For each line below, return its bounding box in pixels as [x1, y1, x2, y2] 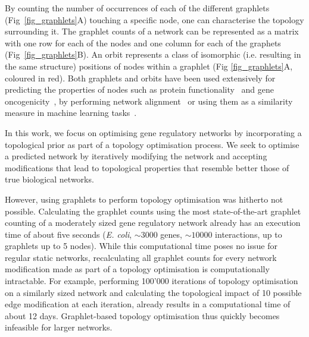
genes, [160, 228, 182, 240]
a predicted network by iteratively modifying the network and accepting [5, 150, 267, 162]
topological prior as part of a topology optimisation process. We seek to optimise [5, 138, 299, 150]
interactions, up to [215, 228, 282, 240]
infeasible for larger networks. [5, 321, 113, 333]
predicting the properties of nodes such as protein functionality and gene [5, 83, 274, 96]
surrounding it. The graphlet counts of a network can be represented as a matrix [5, 25, 299, 37]
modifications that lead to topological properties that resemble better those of [5, 161, 289, 174]
